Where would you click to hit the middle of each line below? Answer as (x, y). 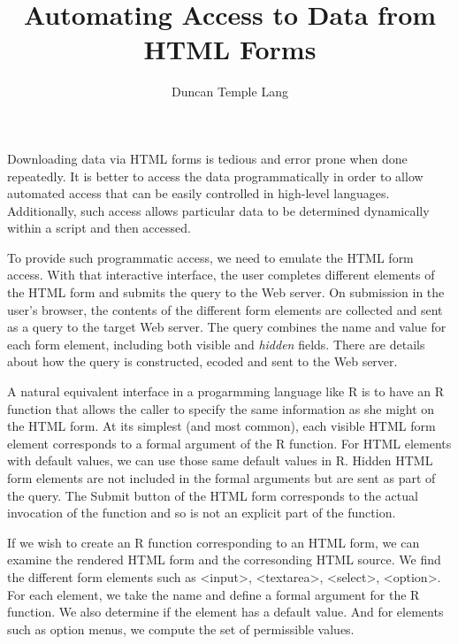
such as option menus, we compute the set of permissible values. (181, 629)
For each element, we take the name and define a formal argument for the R (214, 594)
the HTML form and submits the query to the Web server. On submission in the (226, 292)
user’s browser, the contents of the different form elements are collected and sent (225, 309)
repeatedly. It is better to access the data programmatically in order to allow (215, 176)
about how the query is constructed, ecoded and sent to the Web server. (202, 361)
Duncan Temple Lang (230, 92)
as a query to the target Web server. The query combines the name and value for (227, 327)
